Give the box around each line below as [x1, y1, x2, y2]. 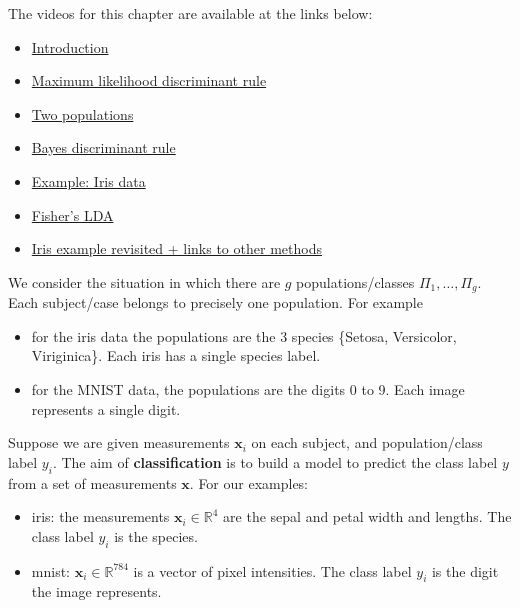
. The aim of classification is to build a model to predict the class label [52, 451, 498, 472]
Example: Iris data [31, 170, 146, 191]
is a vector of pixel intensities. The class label [133, 560, 412, 581]
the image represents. [31, 581, 162, 602]
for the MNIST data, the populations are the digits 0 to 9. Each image [31, 378, 465, 399]
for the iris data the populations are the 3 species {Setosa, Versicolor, [31, 325, 457, 346]
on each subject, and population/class [251, 432, 483, 453]
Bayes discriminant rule [31, 137, 176, 158]
